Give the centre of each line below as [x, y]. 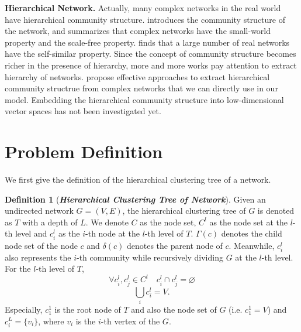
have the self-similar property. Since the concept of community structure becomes [150, 54]
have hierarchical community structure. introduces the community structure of [145, 19]
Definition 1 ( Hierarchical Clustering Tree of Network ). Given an [135, 199]
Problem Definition [84, 151]
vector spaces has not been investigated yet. [83, 111]
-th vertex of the [130, 321]
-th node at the [113, 233]
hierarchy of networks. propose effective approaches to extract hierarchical [137, 76]
